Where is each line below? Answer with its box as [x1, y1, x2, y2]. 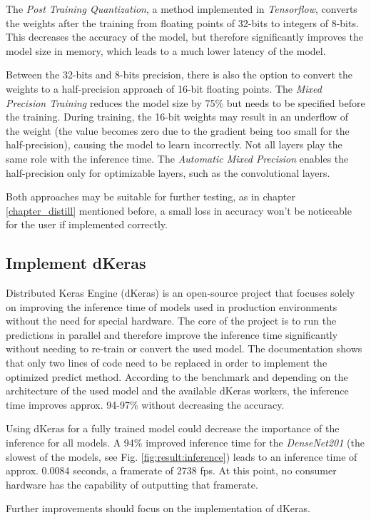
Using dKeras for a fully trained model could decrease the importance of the [6, 421, 340, 436]
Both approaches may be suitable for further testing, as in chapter [6, 189, 295, 204]
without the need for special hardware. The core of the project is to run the [6, 313, 337, 328]
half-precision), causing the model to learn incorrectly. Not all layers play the [6, 137, 342, 152]
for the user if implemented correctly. [6, 217, 168, 232]
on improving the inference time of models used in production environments [6, 299, 337, 314]
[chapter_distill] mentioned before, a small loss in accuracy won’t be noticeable [6, 203, 352, 218]
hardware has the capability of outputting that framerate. [6, 476, 258, 491]
